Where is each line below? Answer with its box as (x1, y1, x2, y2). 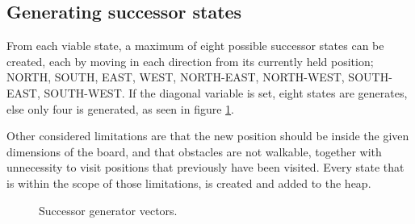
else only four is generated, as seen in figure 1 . (6, 100, 234, 117)
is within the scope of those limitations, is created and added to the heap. (6, 174, 371, 191)
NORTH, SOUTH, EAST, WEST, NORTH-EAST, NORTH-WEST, (6, 68, 345, 85)
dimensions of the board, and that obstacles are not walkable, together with (6, 143, 382, 160)
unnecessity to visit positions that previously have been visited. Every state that (6, 159, 405, 176)
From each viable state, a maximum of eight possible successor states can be (6, 37, 384, 54)
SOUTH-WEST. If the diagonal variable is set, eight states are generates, (44, 84, 408, 101)
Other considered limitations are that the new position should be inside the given (6, 127, 409, 144)
